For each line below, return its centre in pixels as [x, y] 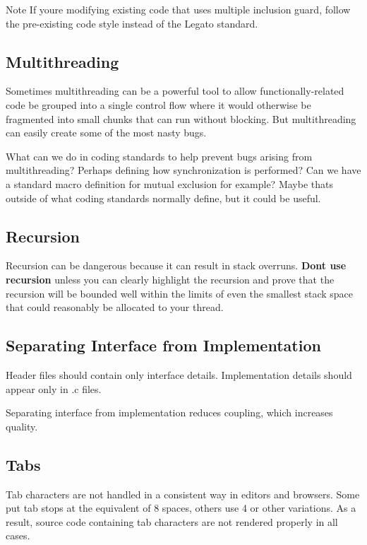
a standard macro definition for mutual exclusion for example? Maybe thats [169, 183]
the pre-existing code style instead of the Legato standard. [132, 23]
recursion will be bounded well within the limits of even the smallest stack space [180, 293]
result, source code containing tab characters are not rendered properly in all [172, 521]
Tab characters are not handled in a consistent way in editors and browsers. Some [183, 494]
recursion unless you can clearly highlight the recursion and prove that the [170, 279]
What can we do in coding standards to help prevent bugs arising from [159, 156]
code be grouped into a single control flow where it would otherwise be [158, 104]
